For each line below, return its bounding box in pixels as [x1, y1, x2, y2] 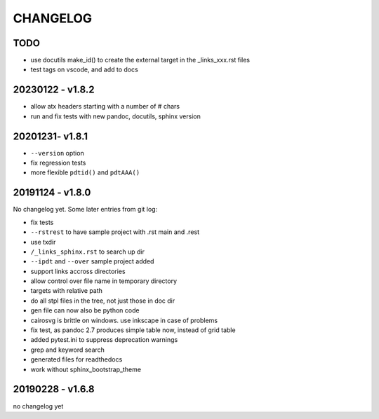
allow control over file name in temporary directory [30, 277, 178, 285]
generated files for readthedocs [30, 355, 123, 364]
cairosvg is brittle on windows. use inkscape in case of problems [30, 316, 218, 324]
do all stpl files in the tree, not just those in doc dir [30, 296, 175, 305]
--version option [30, 149, 84, 157]
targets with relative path [30, 287, 103, 295]
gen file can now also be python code [30, 306, 140, 315]
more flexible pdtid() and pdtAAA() [30, 168, 140, 177]
